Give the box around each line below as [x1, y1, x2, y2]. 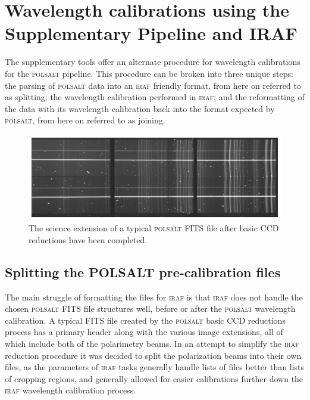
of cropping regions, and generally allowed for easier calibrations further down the [5, 372, 303, 385]
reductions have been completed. [29, 233, 148, 246]
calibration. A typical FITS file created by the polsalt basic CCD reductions [5, 314, 286, 326]
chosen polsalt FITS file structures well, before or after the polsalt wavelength [5, 302, 296, 315]
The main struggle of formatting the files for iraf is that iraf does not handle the [5, 290, 303, 303]
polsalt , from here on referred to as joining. [5, 114, 165, 126]
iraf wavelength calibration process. [5, 384, 136, 396]
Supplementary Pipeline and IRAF [5, 21, 298, 45]
